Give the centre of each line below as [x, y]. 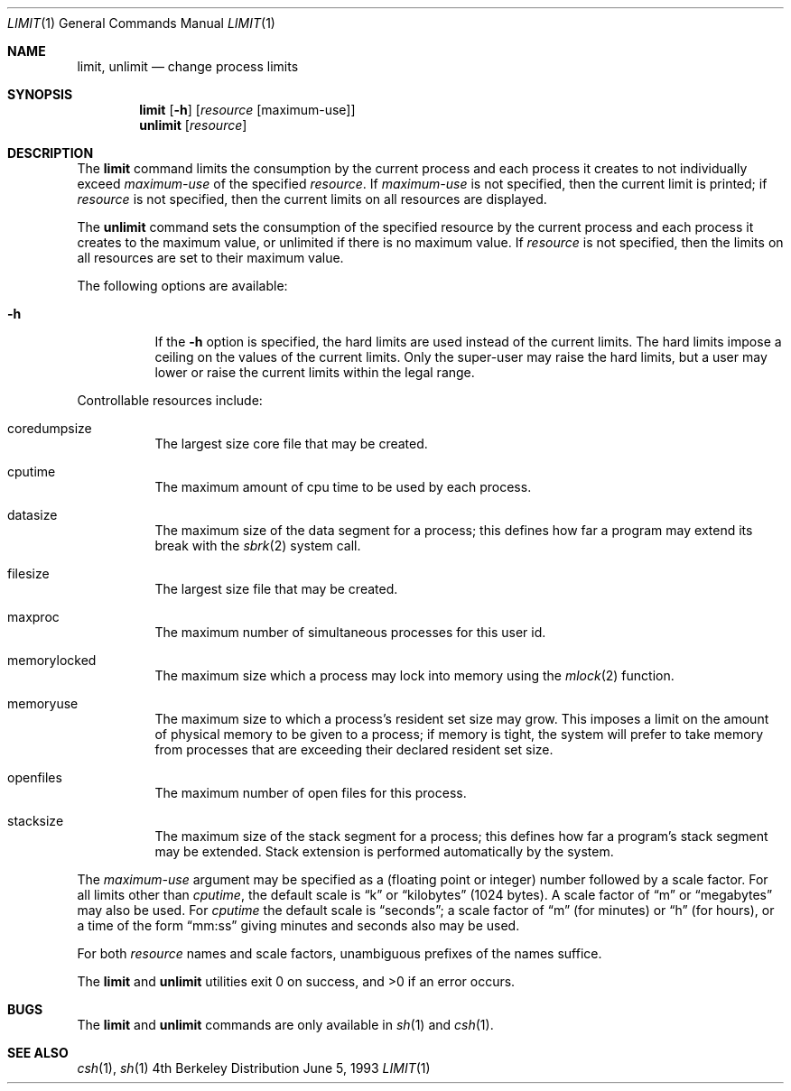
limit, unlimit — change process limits [188, 66]
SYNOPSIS [40, 94]
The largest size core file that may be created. [291, 444]
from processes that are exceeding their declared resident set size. [354, 749]
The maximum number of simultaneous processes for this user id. [350, 632]
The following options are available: [182, 286]
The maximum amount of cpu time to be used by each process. [343, 487]
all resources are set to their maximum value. [210, 258]
